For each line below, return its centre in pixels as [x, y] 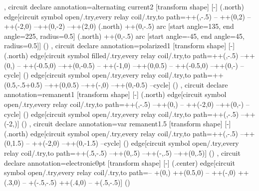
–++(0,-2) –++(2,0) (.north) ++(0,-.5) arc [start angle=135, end [134, 26]
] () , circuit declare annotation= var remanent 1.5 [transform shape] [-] [124, 124]
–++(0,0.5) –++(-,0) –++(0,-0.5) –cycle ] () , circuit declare [136, 84]
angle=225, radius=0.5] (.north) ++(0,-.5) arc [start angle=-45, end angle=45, [124, 36]
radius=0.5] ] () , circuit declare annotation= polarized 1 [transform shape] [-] [120, 46]
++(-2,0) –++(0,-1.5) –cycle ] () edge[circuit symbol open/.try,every [135, 143]
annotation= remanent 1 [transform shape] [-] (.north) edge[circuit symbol [115, 94]
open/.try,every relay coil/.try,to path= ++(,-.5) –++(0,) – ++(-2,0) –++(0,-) [124, 104]
